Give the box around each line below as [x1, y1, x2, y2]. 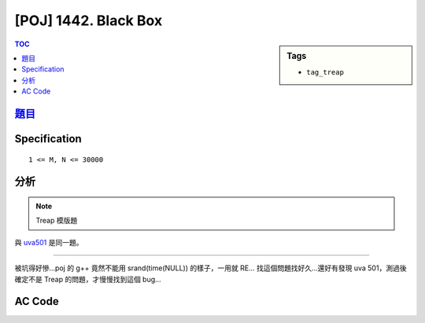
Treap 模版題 [35, 216, 78, 226]
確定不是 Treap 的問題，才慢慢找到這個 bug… [14, 274, 161, 284]
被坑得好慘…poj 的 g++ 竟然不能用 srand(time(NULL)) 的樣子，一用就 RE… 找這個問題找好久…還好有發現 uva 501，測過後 [14, 263, 407, 273]
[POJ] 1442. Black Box [14, 12, 163, 29]
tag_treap [306, 68, 344, 76]
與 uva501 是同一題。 [14, 237, 83, 247]
